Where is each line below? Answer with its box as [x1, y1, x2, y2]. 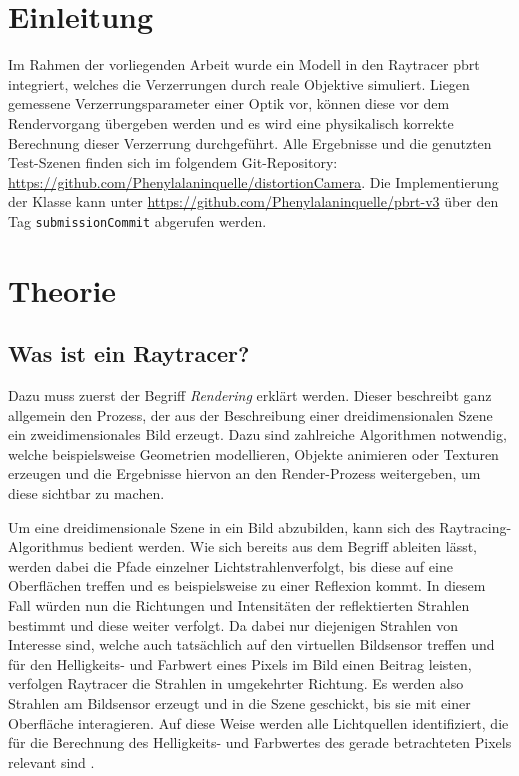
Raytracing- [439, 516, 512, 537]
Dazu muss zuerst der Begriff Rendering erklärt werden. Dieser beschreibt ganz [8, 385, 492, 406]
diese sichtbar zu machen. [8, 483, 165, 504]
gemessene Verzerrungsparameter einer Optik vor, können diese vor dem [8, 93, 450, 114]
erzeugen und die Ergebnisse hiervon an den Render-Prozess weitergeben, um [8, 463, 481, 484]
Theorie [8, 269, 117, 310]
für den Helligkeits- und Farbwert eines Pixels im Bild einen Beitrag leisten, [8, 653, 472, 674]
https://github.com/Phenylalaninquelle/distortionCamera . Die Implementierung [8, 171, 499, 192]
